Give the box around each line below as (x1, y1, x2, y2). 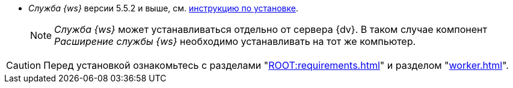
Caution (6, 59, 41, 71)
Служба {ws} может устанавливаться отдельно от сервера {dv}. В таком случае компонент (54, 23, 487, 35)
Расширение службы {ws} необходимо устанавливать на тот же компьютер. (54, 35, 416, 47)
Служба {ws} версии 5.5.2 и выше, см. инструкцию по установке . (28, 3, 298, 13)
